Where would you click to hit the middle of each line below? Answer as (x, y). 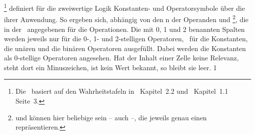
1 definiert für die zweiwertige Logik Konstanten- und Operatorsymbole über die (125, 7)
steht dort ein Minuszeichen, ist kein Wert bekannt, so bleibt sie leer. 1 (111, 67)
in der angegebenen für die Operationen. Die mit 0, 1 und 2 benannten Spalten (125, 29)
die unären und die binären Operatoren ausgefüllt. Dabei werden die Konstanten (125, 48)
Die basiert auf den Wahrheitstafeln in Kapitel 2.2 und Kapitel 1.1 (122, 91)
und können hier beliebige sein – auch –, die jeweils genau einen (111, 117)
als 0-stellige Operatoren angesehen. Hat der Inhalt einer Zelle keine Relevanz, (121, 58)
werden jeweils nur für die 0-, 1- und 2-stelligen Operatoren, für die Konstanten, (126, 39)
